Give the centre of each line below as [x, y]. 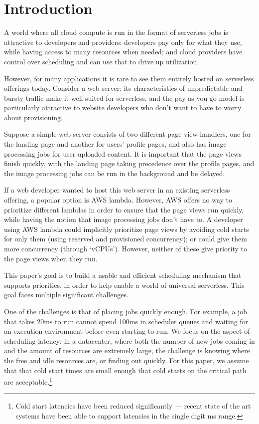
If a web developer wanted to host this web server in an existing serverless [117, 190]
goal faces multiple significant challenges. [66, 295]
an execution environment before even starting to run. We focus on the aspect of [127, 331]
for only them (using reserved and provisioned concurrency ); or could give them [126, 239]
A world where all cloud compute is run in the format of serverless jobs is [116, 32]
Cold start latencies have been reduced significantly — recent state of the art [133, 406]
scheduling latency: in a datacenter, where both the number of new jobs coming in [129, 340]
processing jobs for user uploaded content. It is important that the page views [123, 153]
